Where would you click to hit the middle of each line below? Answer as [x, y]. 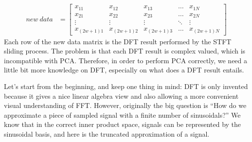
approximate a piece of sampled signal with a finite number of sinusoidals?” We [122, 115]
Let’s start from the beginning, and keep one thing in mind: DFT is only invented [126, 86]
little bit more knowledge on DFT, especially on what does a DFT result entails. [124, 70]
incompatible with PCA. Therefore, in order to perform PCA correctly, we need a [126, 60]
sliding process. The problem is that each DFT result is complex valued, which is [125, 51]
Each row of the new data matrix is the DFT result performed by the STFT [118, 41]
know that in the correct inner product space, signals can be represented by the [123, 124]
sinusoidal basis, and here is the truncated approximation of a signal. [107, 133]
